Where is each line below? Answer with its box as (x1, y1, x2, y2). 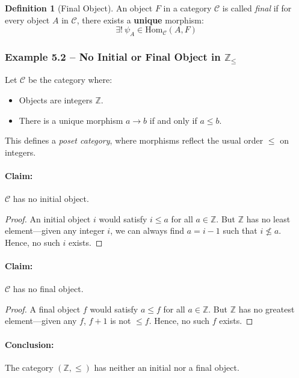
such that (223, 224, 257, 237)
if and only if (149, 114, 197, 126)
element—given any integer (5, 224, 105, 237)
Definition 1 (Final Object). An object (5, 2, 153, 14)
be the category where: (28, 73, 113, 86)
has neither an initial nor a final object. (94, 361, 239, 373)
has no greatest (238, 302, 295, 315)
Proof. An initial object (5, 212, 91, 225)
